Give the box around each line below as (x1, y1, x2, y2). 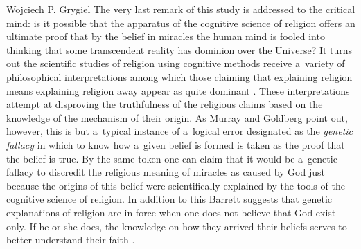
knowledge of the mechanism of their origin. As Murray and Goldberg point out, (6, 110, 348, 124)
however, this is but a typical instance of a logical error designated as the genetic (6, 124, 353, 138)
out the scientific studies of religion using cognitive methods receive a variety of (6, 56, 345, 71)
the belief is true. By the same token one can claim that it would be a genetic (6, 151, 337, 165)
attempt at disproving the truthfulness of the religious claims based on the (6, 97, 323, 111)
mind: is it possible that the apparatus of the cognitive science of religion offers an (6, 15, 355, 30)
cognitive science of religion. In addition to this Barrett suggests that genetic (6, 192, 333, 206)
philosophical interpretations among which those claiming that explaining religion (6, 69, 353, 84)
